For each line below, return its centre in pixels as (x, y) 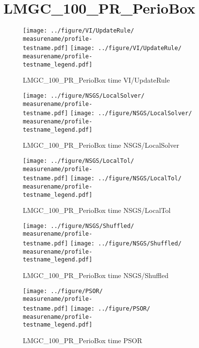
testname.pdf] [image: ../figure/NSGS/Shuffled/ (102, 244)
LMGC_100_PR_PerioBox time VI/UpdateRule (96, 80)
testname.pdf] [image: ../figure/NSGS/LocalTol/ (102, 179)
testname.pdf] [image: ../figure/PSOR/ (87, 308)
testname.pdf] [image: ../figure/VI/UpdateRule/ (102, 48)
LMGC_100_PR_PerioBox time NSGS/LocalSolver (101, 145)
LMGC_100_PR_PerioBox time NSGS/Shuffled (96, 275)
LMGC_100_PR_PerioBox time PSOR (83, 340)
